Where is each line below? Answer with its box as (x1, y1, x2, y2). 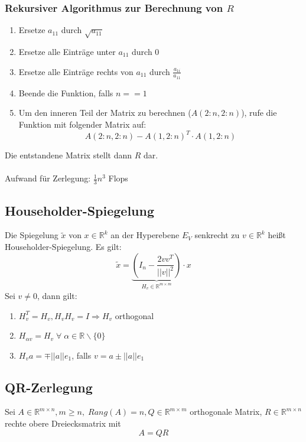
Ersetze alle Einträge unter (18, 45, 116, 57)
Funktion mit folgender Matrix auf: (18, 118, 147, 130)
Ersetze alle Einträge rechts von (18, 65, 134, 77)
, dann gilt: (37, 289, 77, 301)
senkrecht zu (194, 229, 240, 241)
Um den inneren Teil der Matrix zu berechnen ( (18, 106, 191, 119)
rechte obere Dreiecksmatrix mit (5, 417, 121, 430)
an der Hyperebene (110, 229, 180, 241)
